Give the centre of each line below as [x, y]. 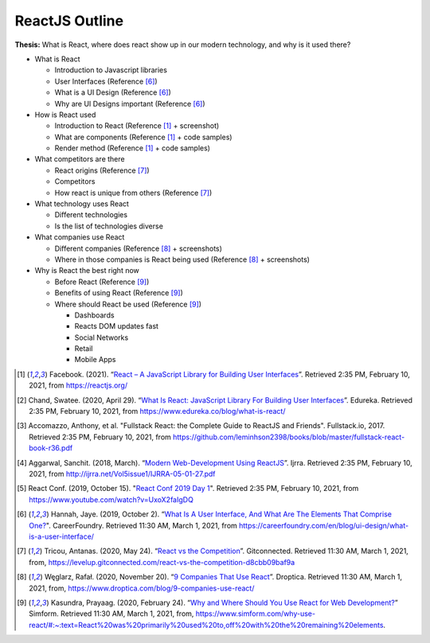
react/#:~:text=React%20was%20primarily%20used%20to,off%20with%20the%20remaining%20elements [206, 625]
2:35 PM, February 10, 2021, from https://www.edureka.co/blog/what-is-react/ [157, 411]
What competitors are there [80, 159]
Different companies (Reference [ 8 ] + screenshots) [139, 248]
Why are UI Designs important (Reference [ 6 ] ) [130, 103]
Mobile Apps [95, 360]
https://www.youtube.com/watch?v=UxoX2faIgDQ [111, 499]
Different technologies [91, 215]
